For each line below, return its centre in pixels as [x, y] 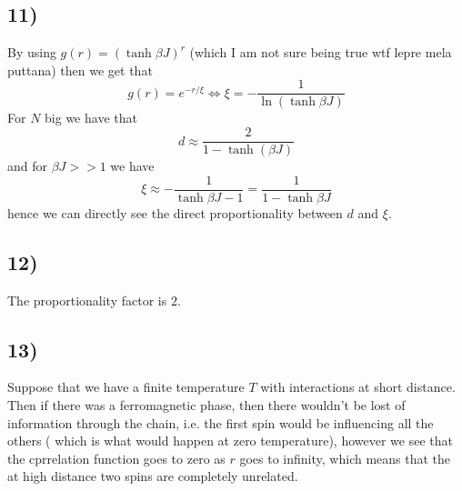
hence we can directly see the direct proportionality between [175, 212]
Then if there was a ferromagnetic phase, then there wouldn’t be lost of [206, 404]
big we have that [91, 118]
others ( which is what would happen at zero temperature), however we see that [230, 441]
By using [32, 52]
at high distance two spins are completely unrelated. [153, 476]
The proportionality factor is [87, 300]
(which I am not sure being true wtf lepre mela [321, 52]
